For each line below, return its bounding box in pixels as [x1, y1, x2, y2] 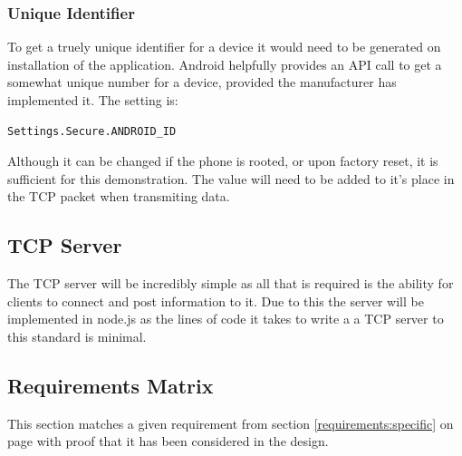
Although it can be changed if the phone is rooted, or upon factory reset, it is [7, 151, 438, 170]
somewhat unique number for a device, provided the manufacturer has [7, 73, 397, 92]
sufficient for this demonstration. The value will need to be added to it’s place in [7, 169, 455, 188]
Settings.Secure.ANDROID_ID [7, 124, 177, 138]
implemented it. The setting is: [7, 91, 178, 109]
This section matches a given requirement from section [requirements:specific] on [7, 413, 454, 432]
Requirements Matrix [7, 371, 214, 399]
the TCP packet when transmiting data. [7, 187, 230, 206]
